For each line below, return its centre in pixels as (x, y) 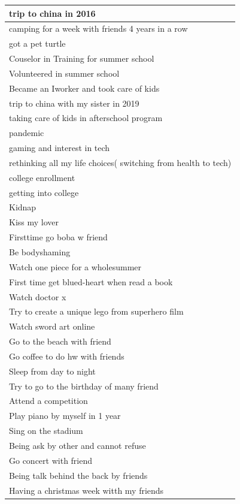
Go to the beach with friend (60, 341)
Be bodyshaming (40, 252)
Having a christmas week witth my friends (86, 490)
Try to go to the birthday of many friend (84, 386)
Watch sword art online (52, 326)
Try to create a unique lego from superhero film (96, 311)
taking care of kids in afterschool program (86, 118)
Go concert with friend (51, 460)
